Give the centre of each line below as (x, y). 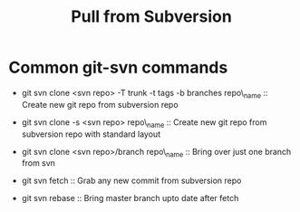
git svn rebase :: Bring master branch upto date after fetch (130, 198)
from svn (39, 163)
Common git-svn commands (118, 67)
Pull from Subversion (151, 17)
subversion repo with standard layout (91, 134)
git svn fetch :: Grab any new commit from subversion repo (131, 181)
